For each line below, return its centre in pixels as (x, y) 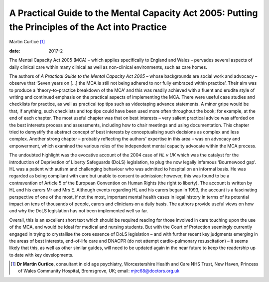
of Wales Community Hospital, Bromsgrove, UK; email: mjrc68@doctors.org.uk (99, 271)
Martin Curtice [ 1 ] (27, 42)
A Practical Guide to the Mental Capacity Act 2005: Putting (134, 13)
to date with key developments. (41, 255)
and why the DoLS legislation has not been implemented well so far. (79, 211)
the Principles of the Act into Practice (88, 27)
